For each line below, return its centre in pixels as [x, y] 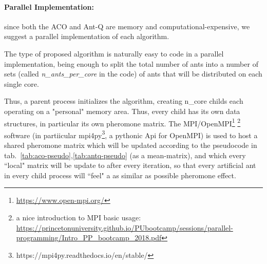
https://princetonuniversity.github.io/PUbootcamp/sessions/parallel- [125, 227]
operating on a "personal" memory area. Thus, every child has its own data [122, 111]
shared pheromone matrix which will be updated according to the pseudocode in [131, 145]
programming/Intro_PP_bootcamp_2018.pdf [89, 238]
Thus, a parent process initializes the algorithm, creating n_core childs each [124, 101]
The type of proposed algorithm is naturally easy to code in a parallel [114, 53]
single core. [22, 83]
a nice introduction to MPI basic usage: [79, 218]
